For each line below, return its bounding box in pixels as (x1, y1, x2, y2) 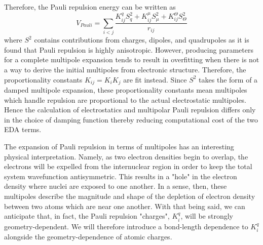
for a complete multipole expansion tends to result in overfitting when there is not (4, 54, 259, 65)
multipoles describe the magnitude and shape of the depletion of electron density (4, 191, 255, 201)
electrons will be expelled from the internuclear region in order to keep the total (4, 161, 252, 172)
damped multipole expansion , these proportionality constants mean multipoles (4, 85, 247, 95)
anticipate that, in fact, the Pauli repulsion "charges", (4, 211, 170, 221)
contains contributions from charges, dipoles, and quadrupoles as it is (34, 34, 249, 45)
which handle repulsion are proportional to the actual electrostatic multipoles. (4, 94, 247, 105)
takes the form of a (199, 74, 258, 85)
